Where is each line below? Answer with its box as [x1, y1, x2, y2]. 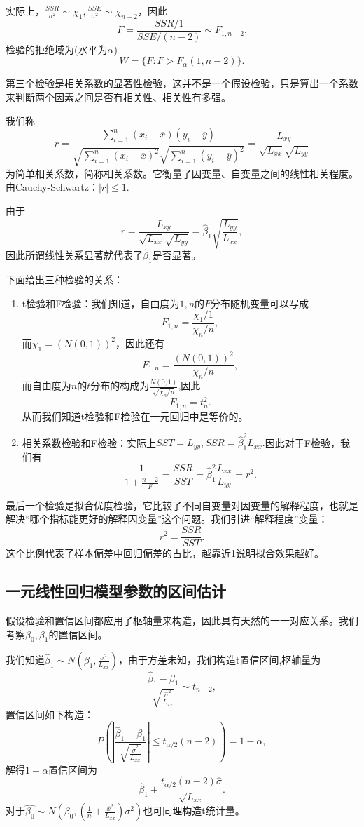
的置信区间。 [48, 626, 108, 641]
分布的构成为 [90, 378, 150, 393]
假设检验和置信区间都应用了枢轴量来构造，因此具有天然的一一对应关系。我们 [6, 612, 358, 627]
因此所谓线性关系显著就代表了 [6, 248, 143, 262]
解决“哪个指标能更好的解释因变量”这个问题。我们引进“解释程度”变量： [6, 511, 328, 526]
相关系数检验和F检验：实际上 [22, 435, 156, 450]
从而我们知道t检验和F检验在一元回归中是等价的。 [22, 408, 248, 423]
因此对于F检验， [265, 435, 340, 450]
